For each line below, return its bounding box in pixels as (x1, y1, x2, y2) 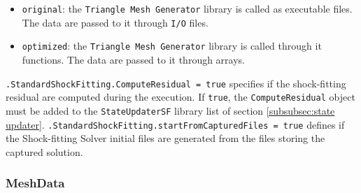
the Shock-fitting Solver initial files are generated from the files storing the (6, 131, 325, 145)
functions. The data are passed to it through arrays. (22, 52, 246, 66)
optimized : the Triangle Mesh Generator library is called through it (22, 38, 322, 53)
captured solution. (6, 144, 83, 159)
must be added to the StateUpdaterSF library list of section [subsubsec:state (6, 103, 335, 117)
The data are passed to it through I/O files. (22, 15, 208, 29)
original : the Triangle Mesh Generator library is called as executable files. (22, 1, 353, 15)
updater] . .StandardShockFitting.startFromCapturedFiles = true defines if (6, 117, 345, 131)
